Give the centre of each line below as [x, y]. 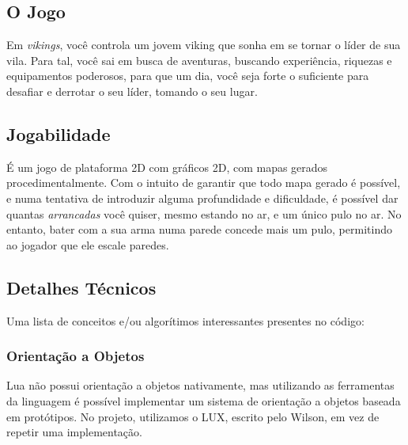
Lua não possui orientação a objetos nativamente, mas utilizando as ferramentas [200, 385]
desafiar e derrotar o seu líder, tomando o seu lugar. [132, 91]
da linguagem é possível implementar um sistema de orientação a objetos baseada [204, 400]
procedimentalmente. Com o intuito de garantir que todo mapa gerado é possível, [204, 183]
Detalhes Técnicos [81, 287]
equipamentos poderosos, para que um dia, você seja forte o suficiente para [188, 76]
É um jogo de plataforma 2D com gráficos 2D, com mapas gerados [167, 167]
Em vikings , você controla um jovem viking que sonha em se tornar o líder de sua [204, 45]
